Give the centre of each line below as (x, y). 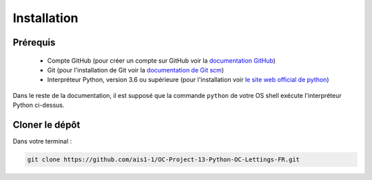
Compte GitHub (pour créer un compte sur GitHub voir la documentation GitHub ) (161, 60)
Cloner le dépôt (46, 124)
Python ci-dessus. (39, 105)
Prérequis (34, 42)
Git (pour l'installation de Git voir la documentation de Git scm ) (135, 70)
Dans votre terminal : (42, 141)
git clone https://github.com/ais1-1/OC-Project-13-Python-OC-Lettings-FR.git (163, 160)
